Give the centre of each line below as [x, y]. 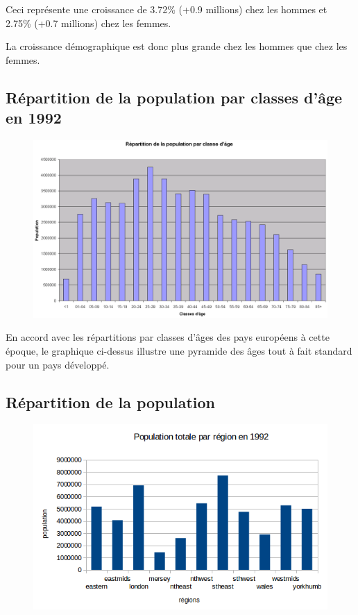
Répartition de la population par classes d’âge [174, 97]
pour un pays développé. [58, 364]
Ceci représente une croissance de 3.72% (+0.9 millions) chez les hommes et [167, 9]
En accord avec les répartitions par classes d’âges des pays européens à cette [168, 337]
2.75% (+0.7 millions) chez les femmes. [88, 23]
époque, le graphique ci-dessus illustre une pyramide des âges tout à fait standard [179, 351]
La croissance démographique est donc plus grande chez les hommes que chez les [177, 46]
